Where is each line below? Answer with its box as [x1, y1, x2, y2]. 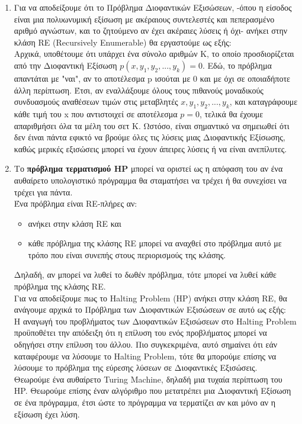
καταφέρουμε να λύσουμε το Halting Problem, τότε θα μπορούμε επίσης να [14, 349, 277, 362]
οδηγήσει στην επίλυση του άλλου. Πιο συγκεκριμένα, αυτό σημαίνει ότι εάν [14, 338, 278, 351]
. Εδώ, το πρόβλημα [202, 59, 272, 71]
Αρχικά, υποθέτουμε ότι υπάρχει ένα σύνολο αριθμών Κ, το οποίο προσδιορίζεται [14, 47, 294, 60]
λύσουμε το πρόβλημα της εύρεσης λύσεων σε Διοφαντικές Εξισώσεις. [14, 361, 258, 374]
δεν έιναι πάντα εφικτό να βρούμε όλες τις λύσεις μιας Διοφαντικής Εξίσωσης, [14, 131, 285, 143]
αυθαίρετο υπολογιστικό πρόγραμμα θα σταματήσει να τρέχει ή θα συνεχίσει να [14, 174, 287, 186]
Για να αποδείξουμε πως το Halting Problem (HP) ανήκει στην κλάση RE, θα [14, 291, 287, 304]
